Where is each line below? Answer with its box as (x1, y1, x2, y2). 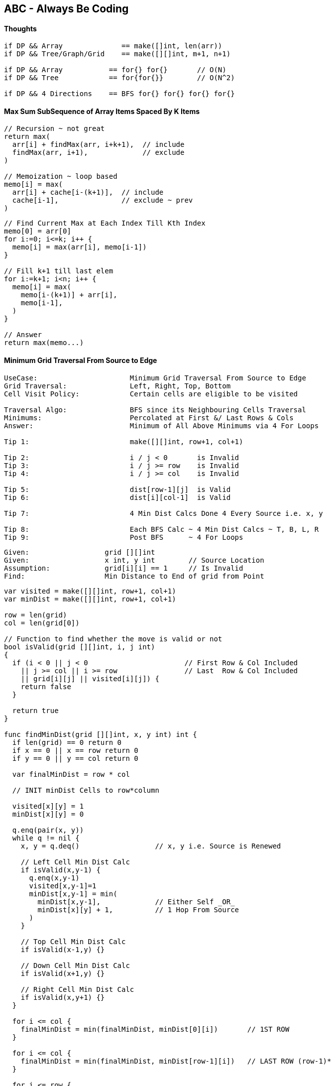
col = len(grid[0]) (4, 618, 80, 627)
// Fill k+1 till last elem (4, 267, 113, 275)
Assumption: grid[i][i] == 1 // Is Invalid (4, 564, 243, 572)
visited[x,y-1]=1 (29, 881, 97, 890)
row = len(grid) (4, 610, 67, 619)
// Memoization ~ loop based (4, 172, 117, 181)
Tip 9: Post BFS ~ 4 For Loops (4, 533, 243, 541)
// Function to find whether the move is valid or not (4, 634, 223, 643)
